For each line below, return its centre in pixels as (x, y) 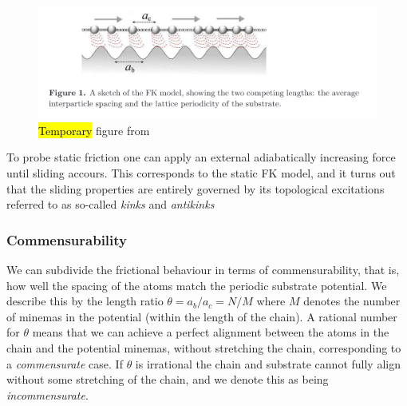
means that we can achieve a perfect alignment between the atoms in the (211, 332)
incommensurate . (47, 394)
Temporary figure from (94, 130)
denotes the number (352, 301)
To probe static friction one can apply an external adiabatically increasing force (201, 157)
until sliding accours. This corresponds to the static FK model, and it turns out (201, 172)
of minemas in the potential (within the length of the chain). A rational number (202, 316)
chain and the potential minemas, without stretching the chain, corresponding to (204, 347)
